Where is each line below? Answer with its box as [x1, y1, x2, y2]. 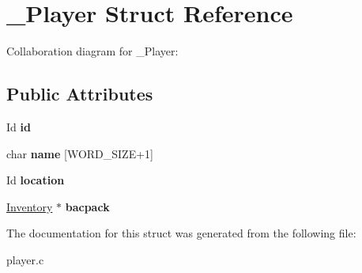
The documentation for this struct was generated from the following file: [6, 225, 356, 241]
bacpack [65, 198, 110, 214]
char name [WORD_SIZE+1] [6, 145, 153, 161]
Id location [6, 172, 65, 188]
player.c [6, 251, 44, 267]
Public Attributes [6, 82, 153, 106]
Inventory [6, 198, 53, 214]
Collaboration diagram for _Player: [6, 43, 179, 59]
